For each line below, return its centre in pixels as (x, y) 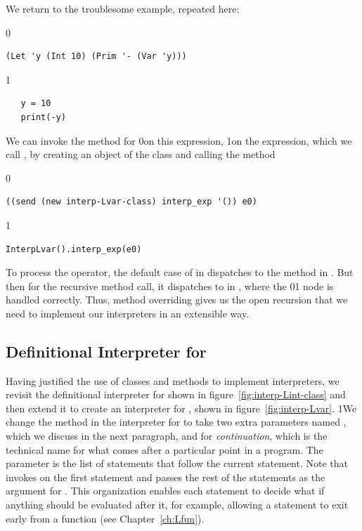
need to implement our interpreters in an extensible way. (128, 313)
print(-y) (43, 117)
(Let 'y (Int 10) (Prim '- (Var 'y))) (96, 57)
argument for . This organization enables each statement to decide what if (165, 491)
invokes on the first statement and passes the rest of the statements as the (166, 477)
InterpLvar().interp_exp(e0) (74, 249)
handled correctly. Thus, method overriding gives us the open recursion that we (177, 300)
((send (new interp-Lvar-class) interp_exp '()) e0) (131, 202)
